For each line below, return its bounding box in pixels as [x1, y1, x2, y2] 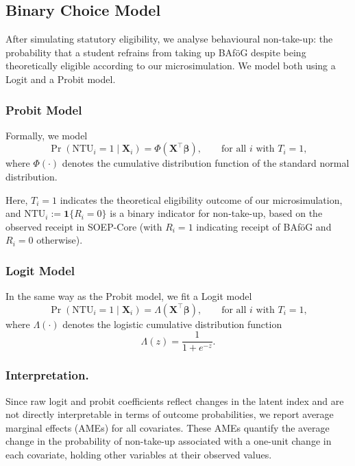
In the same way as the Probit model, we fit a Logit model [5, 289, 252, 303]
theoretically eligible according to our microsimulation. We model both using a [5, 58, 336, 73]
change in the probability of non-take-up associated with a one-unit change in [5, 434, 332, 448]
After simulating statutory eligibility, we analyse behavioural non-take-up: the [5, 32, 333, 46]
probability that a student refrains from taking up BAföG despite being [5, 45, 306, 59]
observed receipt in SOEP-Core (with [5, 219, 162, 233]
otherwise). [36, 233, 83, 247]
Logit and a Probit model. [5, 71, 116, 86]
